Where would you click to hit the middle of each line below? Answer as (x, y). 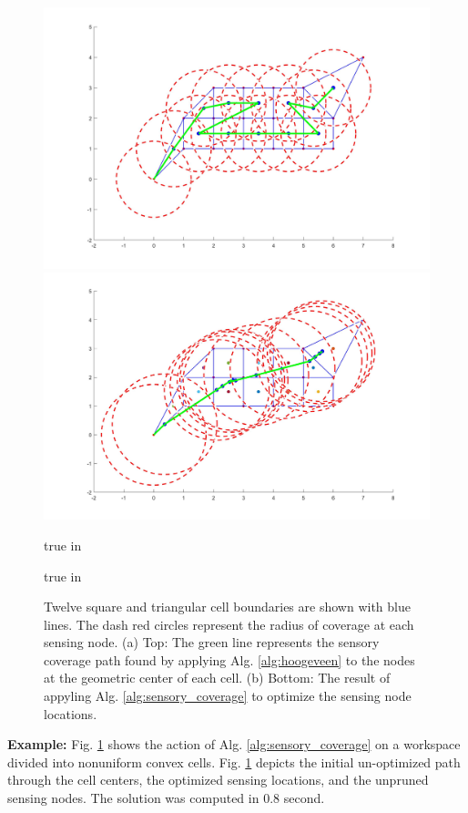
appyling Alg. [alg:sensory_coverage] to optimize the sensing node (228, 696)
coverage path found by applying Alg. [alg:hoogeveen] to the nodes (229, 659)
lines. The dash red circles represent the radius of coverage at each (229, 624)
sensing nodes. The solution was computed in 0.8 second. (166, 798)
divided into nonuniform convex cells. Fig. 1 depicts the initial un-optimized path (234, 762)
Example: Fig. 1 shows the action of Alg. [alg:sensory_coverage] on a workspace (234, 744)
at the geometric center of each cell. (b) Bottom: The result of (217, 678)
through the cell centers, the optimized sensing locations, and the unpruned (218, 780)
